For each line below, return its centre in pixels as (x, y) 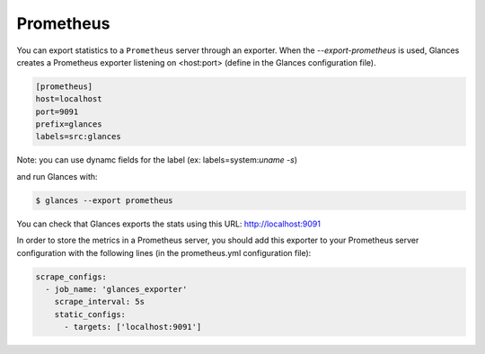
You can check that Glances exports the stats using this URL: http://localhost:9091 (168, 224)
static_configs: (90, 314)
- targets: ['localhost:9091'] (133, 327)
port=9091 (57, 111)
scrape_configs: (71, 277)
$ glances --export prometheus (105, 200)
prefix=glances (69, 124)
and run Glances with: (57, 176)
